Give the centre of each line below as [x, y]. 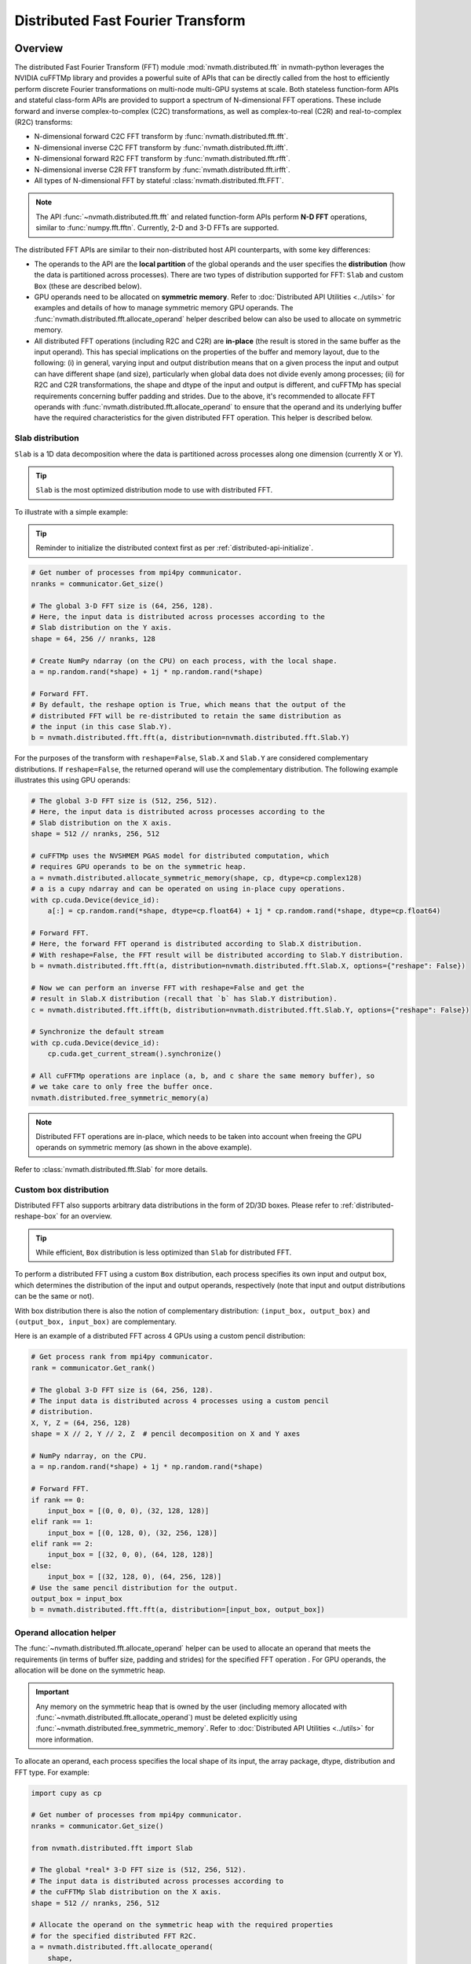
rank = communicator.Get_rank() [93, 1368]
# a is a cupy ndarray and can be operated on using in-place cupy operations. [188, 889]
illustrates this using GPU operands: [73, 780]
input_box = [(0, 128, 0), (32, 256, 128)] [132, 1533]
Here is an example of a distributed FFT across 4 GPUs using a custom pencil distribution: [160, 1336]
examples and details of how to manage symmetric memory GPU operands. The [164, 308]
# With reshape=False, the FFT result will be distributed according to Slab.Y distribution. [217, 955]
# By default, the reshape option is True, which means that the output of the [188, 705]
